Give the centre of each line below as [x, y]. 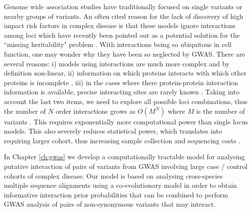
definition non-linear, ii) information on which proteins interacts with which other [125, 73]
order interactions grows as [95, 111]
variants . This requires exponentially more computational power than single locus [126, 121]
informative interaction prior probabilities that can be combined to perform [116, 194]
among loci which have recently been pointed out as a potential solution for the [122, 35]
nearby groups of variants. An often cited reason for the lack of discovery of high [124, 16]
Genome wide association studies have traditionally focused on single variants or [123, 6]
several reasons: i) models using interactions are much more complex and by [117, 63]
